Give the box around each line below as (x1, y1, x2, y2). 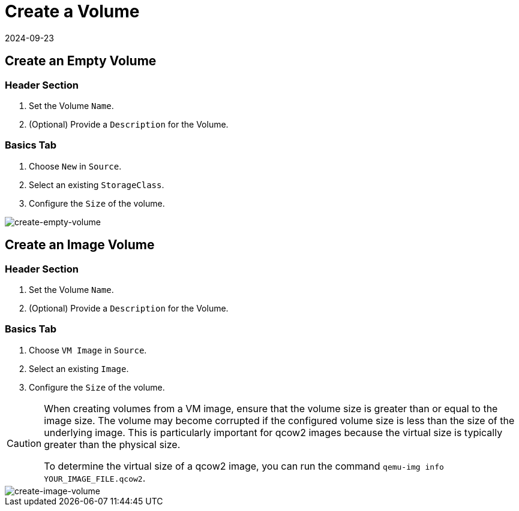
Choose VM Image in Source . (29, 344, 147, 355)
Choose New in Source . (29, 161, 122, 171)
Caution (7, 437, 42, 449)
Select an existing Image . (29, 363, 129, 374)
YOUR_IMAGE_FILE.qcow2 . (44, 471, 146, 484)
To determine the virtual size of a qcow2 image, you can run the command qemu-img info (44, 459, 444, 472)
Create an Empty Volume (5, 53, 157, 69)
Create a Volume (5, 1, 140, 22)
